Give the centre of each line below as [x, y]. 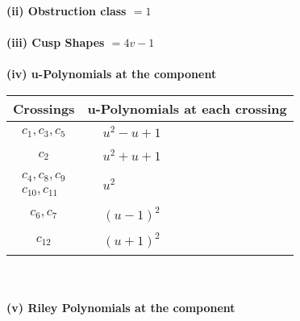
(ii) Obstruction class [67, 10]
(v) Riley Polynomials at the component [121, 307]
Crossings [44, 108]
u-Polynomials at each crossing [187, 108]
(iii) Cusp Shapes [56, 42]
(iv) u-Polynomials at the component [112, 74]
